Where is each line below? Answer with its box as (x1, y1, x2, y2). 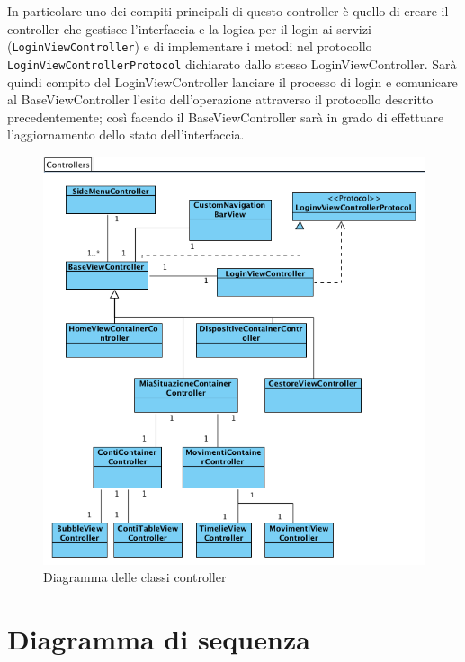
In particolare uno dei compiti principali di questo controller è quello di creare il (7, 2, 449, 20)
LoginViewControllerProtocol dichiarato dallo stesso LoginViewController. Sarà (7, 54, 457, 73)
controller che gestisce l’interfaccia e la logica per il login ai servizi (7, 19, 371, 38)
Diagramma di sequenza (7, 621, 310, 658)
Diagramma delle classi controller (43, 568, 227, 586)
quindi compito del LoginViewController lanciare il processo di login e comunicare (7, 72, 458, 91)
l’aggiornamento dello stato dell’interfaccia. (7, 125, 245, 144)
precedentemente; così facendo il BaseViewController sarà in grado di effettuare (7, 107, 444, 126)
